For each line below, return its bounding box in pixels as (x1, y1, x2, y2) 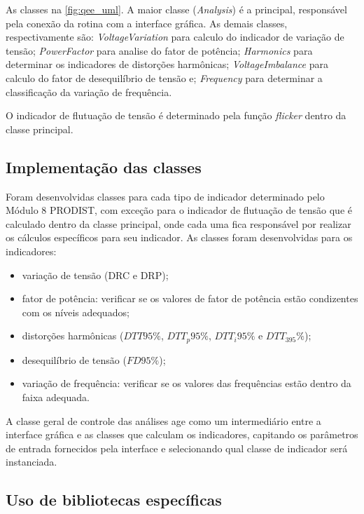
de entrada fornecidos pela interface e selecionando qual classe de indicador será (6, 440, 348, 455)
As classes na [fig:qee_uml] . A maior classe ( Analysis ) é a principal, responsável (6, 2, 347, 16)
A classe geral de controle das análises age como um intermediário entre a (6, 413, 321, 428)
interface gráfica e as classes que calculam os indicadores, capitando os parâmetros (6, 427, 358, 442)
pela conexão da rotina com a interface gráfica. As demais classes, (6, 15, 288, 30)
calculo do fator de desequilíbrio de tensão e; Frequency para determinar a (6, 70, 323, 85)
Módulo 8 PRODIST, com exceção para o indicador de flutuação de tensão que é (6, 203, 352, 217)
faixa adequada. (22, 389, 90, 404)
